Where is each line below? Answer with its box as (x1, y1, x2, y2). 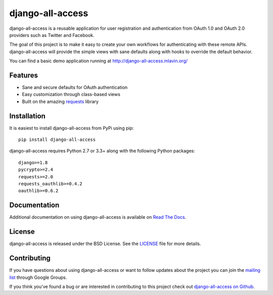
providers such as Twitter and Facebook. (9, 32, 95, 38)
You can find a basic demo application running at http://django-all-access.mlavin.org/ (9, 58, 188, 64)
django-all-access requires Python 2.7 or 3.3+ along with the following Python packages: (9, 148, 195, 154)
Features (9, 71, 38, 79)
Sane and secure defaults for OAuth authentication (22, 84, 128, 90)
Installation (9, 112, 45, 120)
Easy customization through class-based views (22, 91, 121, 97)
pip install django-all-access (18, 137, 96, 142)
